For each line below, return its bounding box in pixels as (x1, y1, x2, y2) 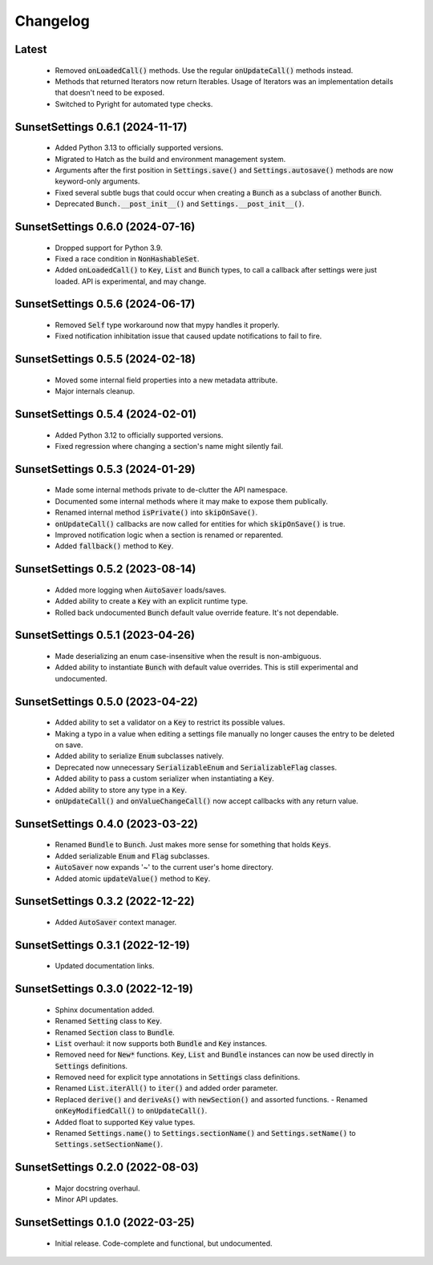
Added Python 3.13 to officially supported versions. (55, 143, 224, 152)
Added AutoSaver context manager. (55, 917, 177, 927)
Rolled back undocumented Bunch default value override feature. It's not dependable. (55, 608, 339, 617)
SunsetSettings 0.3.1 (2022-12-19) (14, 938, 190, 952)
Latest (14, 42, 47, 56)
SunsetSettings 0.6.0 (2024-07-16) (14, 220, 196, 233)
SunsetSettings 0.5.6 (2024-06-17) (14, 297, 196, 311)
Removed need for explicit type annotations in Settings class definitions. (55, 1073, 301, 1082)
